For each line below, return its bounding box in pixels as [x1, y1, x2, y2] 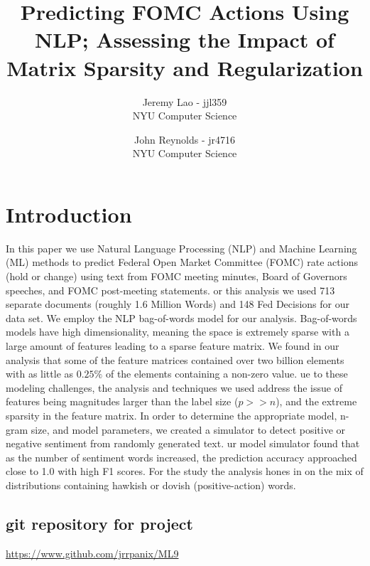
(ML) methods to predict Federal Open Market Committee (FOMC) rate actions [6, 255, 358, 269]
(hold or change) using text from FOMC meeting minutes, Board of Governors [6, 269, 347, 283]
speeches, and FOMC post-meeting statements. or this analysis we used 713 [6, 282, 335, 297]
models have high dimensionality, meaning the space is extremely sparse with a [6, 324, 349, 339]
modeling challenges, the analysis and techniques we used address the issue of [6, 380, 342, 395]
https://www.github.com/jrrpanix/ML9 [6, 545, 179, 560]
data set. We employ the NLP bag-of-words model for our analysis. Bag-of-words [6, 310, 357, 325]
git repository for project [6, 512, 193, 534]
